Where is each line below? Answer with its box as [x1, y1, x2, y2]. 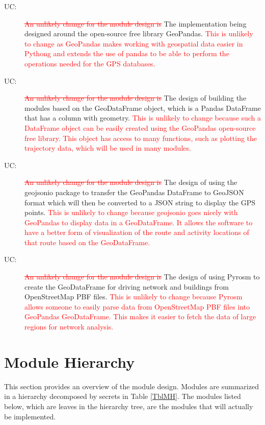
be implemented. [4, 411, 56, 421]
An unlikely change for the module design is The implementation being [24, 18, 247, 29]
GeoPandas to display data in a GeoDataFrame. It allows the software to [24, 217, 253, 227]
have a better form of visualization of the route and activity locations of [24, 227, 249, 238]
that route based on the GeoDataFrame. [24, 237, 150, 247]
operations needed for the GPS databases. [24, 58, 155, 68]
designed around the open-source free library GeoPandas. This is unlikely [24, 28, 253, 39]
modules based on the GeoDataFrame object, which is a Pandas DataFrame [24, 102, 261, 113]
